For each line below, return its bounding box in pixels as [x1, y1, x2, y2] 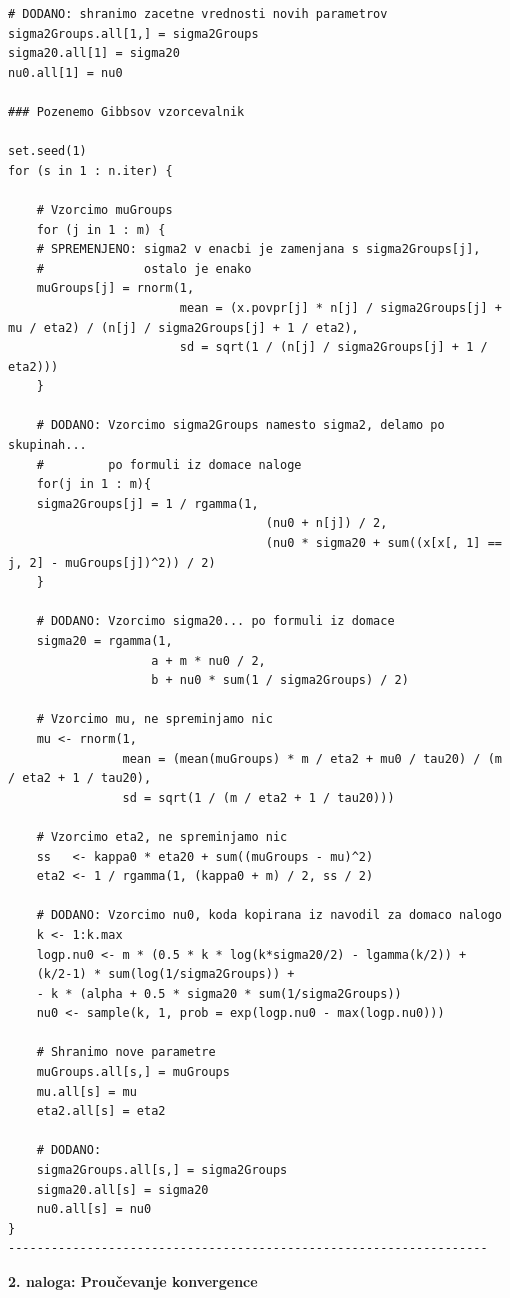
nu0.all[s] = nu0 [36, 1202, 152, 1217]
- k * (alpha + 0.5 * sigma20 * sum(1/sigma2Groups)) [36, 986, 402, 1001]
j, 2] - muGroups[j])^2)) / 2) [8, 555, 216, 570]
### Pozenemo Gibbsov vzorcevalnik [8, 104, 245, 119]
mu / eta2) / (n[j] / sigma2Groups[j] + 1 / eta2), [8, 320, 359, 335]
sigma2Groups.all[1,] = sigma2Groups [8, 26, 259, 41]
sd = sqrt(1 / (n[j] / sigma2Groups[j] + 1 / [179, 340, 488, 355]
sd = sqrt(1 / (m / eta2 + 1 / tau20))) [122, 790, 395, 805]
